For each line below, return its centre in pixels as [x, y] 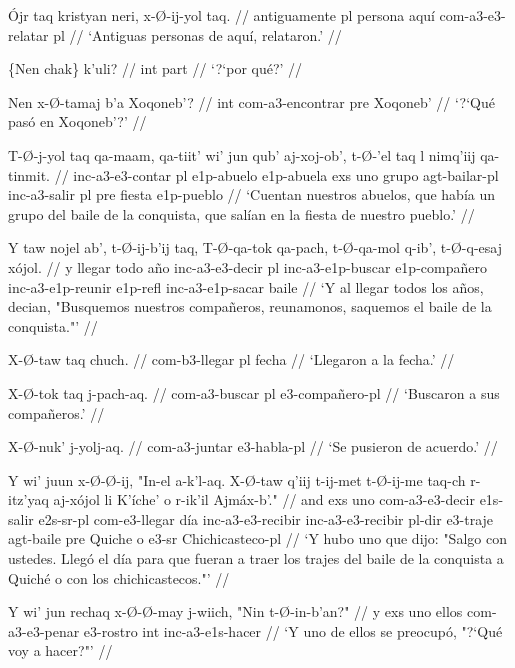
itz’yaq [28, 499]
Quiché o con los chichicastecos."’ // [119, 577]
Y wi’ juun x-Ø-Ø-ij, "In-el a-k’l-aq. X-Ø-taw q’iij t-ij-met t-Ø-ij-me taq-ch [237, 479]
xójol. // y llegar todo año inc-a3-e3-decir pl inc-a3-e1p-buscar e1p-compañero [247, 266]
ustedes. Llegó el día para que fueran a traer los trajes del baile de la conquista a [256, 558]
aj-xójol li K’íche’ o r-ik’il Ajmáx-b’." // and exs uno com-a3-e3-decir [264, 499]
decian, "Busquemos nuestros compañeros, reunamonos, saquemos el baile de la [250, 306]
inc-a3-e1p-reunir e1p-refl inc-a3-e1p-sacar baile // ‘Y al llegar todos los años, [246, 286]
